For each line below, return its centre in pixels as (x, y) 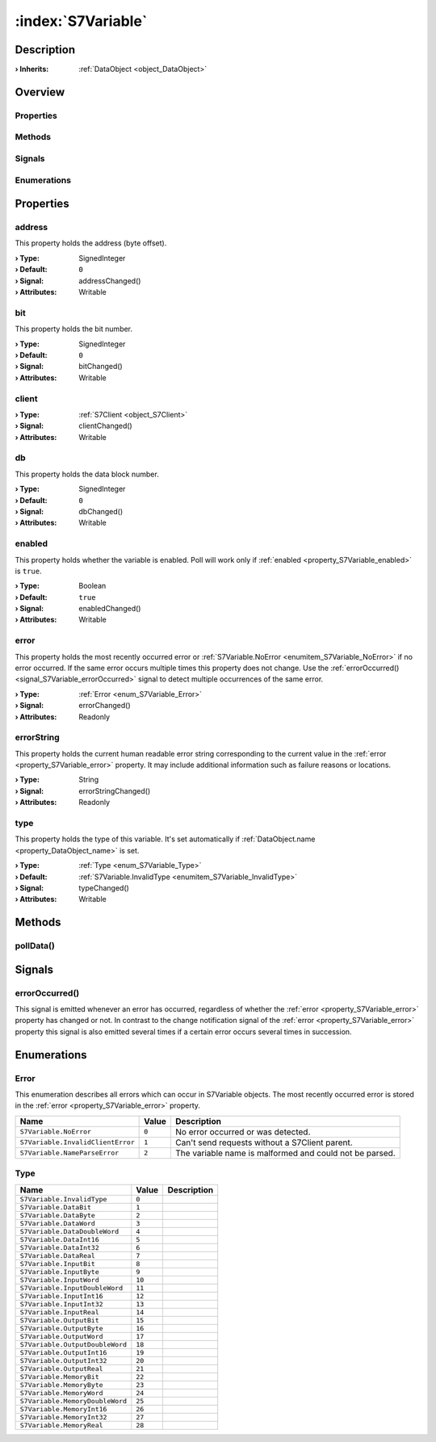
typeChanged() (104, 887)
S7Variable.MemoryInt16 (63, 1409)
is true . (28, 571)
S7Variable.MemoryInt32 (63, 1417)
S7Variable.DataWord (58, 1223)
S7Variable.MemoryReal (62, 1425)
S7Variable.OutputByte (62, 1328)
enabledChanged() (110, 609)
